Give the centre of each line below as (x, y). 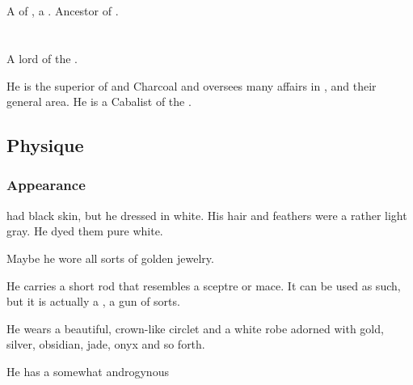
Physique (45, 145)
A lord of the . (42, 58)
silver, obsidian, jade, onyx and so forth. (106, 344)
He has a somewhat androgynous (88, 371)
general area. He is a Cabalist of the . (99, 102)
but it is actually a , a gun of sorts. (93, 301)
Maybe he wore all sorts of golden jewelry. (110, 258)
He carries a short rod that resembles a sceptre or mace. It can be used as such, (204, 285)
